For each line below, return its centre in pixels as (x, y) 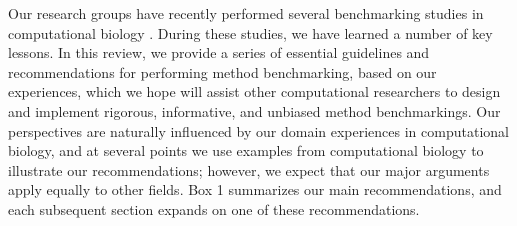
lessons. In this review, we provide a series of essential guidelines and (219, 52)
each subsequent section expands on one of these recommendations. (214, 208)
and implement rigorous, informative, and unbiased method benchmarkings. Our (254, 110)
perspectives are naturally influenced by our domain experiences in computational (258, 130)
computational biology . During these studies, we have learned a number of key (250, 32)
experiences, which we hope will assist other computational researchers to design (254, 91)
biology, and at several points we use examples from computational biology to (246, 150)
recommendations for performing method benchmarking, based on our (222, 71)
